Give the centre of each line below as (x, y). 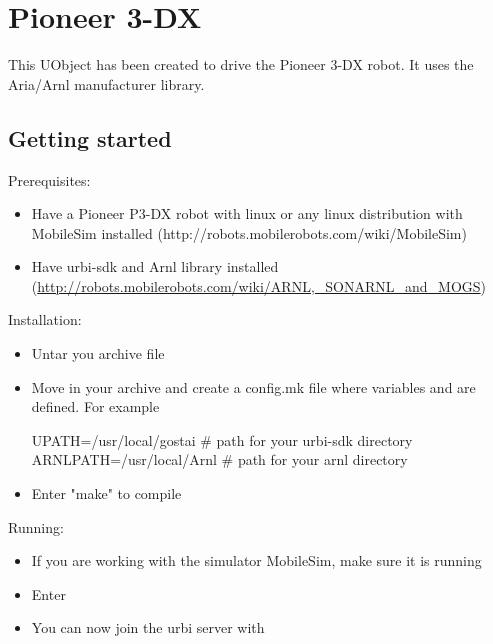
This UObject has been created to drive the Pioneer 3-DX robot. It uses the (241, 64)
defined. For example (95, 406)
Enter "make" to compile (106, 493)
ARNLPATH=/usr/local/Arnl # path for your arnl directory (219, 459)
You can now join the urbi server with (148, 627)
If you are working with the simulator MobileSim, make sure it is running (256, 560)
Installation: (45, 319)
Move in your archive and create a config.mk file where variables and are (253, 386)
